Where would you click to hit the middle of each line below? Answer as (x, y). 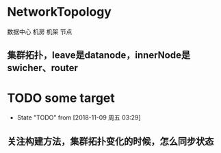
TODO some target (61, 98)
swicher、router (43, 68)
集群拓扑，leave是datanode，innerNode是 (99, 55)
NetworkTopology (59, 12)
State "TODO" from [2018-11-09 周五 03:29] (79, 117)
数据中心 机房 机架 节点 (40, 31)
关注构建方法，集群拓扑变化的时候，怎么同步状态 (110, 141)
